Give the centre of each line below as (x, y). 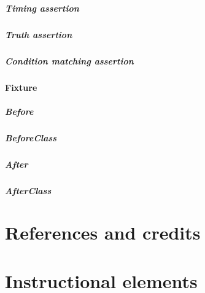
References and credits (103, 232)
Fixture (21, 87)
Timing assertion (42, 8)
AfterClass (28, 190)
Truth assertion (39, 34)
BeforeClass (31, 137)
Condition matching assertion (69, 61)
